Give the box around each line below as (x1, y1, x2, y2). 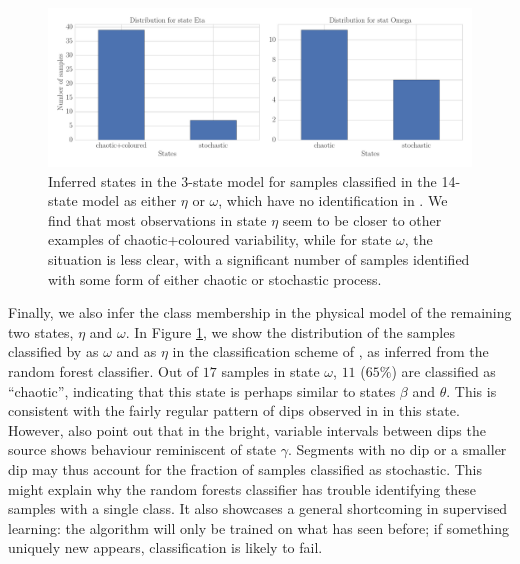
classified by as (8, 341, 99, 362)
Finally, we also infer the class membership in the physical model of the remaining (8, 302, 512, 323)
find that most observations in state (48, 209, 267, 230)
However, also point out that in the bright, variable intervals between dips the (8, 419, 486, 440)
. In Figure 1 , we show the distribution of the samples (125, 321, 455, 342)
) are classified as (391, 360, 496, 381)
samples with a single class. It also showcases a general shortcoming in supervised (8, 498, 508, 519)
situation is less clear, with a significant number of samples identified (48, 248, 470, 269)
